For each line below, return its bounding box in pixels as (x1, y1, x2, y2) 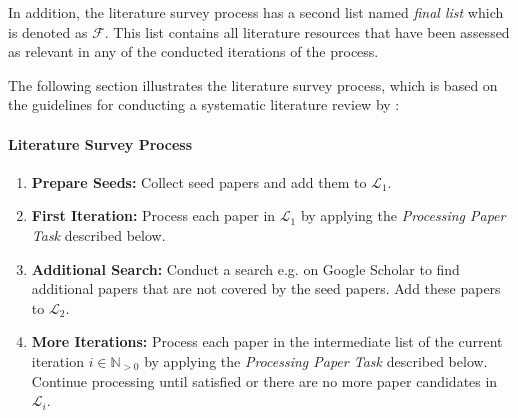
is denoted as (8, 21, 88, 42)
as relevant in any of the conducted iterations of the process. (8, 41, 379, 62)
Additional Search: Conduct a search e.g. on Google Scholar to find (31, 258, 460, 279)
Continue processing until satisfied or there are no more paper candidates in (31, 370, 498, 391)
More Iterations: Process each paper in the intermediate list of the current (31, 331, 503, 352)
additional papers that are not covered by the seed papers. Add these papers (31, 278, 501, 299)
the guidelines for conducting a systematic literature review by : (8, 94, 400, 115)
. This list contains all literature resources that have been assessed (104, 21, 510, 42)
